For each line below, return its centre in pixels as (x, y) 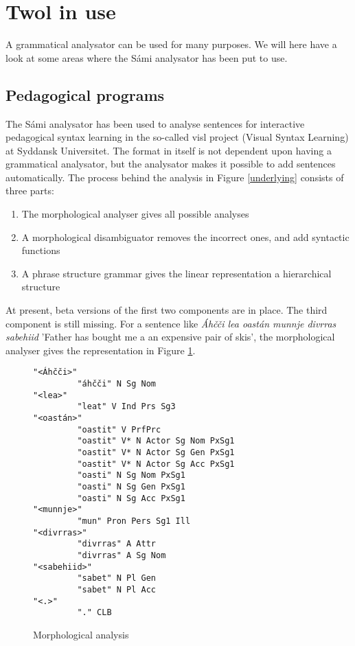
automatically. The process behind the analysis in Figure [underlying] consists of (175, 177)
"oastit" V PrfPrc (119, 429)
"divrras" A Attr (116, 544)
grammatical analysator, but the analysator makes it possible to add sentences (171, 164)
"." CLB (94, 613)
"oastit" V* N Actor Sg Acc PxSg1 (156, 464)
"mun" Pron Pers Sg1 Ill (134, 521)
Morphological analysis (81, 634)
